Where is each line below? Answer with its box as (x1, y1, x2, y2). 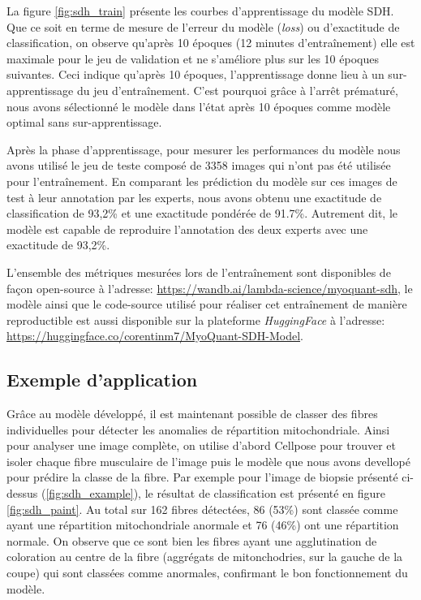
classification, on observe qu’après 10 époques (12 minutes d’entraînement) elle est (6, 34, 415, 51)
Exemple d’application (6, 367, 198, 392)
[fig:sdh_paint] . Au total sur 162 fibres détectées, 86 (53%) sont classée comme (6, 500, 398, 517)
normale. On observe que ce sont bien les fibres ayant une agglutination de (6, 532, 377, 549)
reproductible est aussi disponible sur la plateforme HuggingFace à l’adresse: (6, 311, 385, 328)
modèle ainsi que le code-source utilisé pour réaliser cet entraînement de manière (6, 296, 407, 313)
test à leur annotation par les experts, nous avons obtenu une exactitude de (6, 188, 382, 205)
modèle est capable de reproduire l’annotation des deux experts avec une (6, 220, 368, 237)
